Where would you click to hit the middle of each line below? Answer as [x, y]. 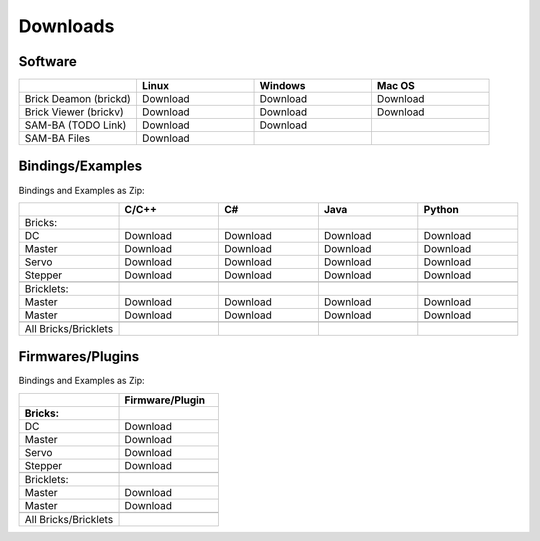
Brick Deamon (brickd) [78, 99]
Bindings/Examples [80, 166]
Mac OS [395, 86]
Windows [282, 86]
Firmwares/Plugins [79, 356]
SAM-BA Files [57, 138]
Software [47, 61]
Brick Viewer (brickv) [74, 112]
